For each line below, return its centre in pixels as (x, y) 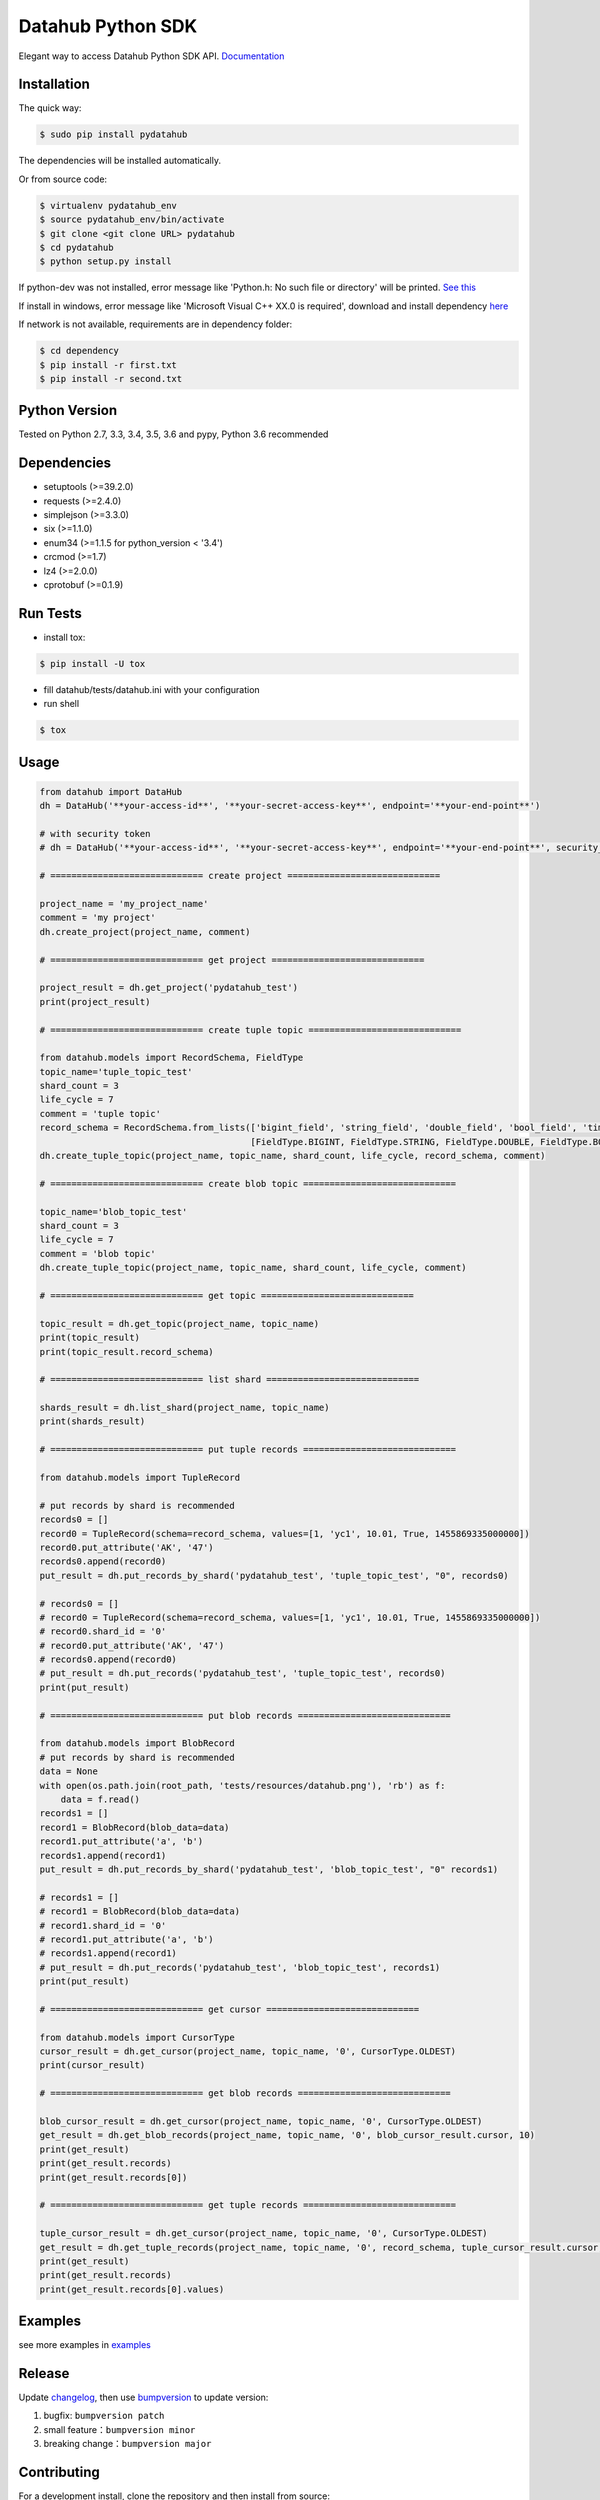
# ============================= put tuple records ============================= (248, 1449)
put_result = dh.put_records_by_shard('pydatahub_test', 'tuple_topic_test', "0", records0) (274, 1575)
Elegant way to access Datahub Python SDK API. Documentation (151, 56)
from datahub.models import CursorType (137, 2037)
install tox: (64, 637)
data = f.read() (100, 1799)
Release (44, 2373)
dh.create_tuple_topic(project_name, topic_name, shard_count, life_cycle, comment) (253, 1268)
